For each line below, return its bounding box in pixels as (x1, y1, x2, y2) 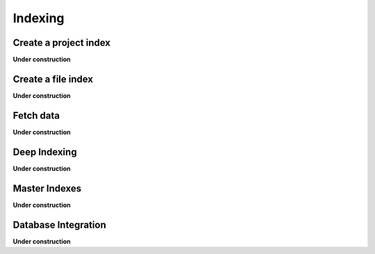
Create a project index (12, 37, 111, 49)
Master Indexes (12, 183, 82, 194)
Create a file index (12, 73, 94, 85)
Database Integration (12, 219, 107, 230)
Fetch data (12, 110, 60, 121)
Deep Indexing (12, 146, 77, 158)
